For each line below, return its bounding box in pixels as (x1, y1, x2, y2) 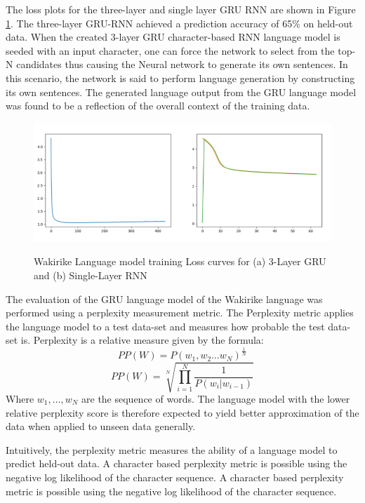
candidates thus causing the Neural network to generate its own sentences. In (16, 57, 348, 72)
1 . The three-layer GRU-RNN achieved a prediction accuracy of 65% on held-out (6, 15, 353, 30)
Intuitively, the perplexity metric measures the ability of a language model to (6, 442, 338, 457)
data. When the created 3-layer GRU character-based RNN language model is (6, 29, 340, 44)
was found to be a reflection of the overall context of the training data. (6, 98, 310, 113)
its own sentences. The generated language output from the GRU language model (6, 84, 357, 99)
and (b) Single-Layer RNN (34, 268, 147, 283)
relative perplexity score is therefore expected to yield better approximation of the (6, 405, 359, 420)
